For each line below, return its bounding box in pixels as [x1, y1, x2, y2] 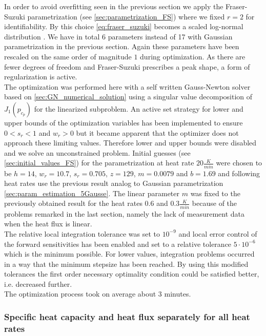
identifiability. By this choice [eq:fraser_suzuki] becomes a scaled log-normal [4, 21, 243, 32]
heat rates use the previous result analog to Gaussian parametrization [4, 178, 223, 188]
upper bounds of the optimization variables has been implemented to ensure [4, 117, 243, 128]
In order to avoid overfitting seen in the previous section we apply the [4, 1, 223, 11]
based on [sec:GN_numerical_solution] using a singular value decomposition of [4, 91, 253, 102]
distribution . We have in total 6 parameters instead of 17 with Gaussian [4, 31, 233, 41]
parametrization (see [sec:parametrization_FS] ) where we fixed [27, 11, 225, 22]
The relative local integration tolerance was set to [4, 228, 160, 239]
